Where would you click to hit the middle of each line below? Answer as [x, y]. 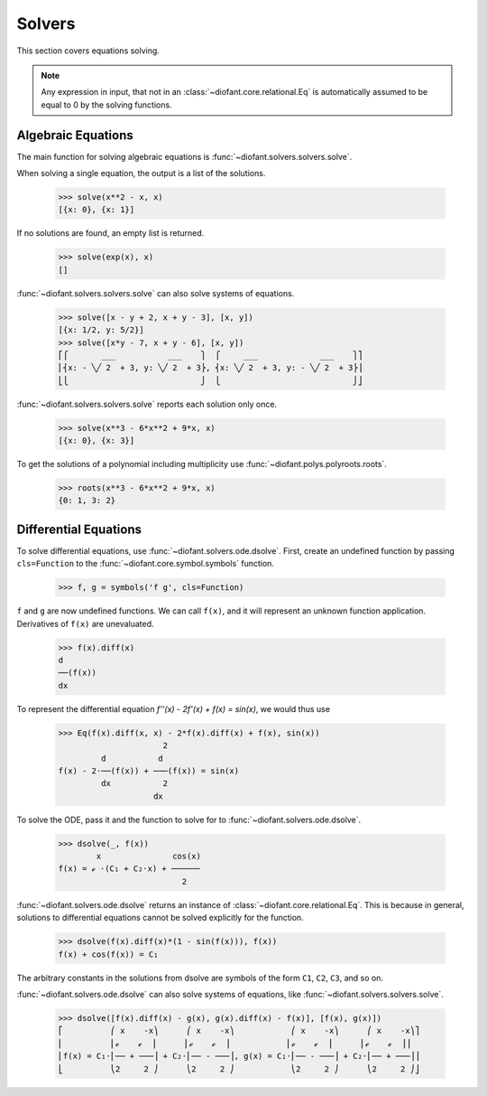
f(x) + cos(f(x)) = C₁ [108, 954]
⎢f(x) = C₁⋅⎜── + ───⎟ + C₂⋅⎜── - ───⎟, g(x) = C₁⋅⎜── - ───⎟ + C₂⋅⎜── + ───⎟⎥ [239, 1056]
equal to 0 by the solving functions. [106, 105]
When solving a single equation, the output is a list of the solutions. [141, 173]
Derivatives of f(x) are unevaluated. [85, 623]
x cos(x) [149, 857]
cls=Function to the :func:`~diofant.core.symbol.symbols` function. [146, 564]
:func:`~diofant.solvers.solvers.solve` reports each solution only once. [147, 404]
